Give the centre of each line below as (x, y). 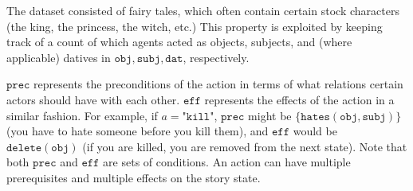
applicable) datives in (59, 57)
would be (315, 131)
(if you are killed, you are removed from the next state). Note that (245, 146)
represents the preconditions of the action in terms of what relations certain (218, 84)
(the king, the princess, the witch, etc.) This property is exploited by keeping (195, 26)
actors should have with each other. (93, 99)
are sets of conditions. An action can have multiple (227, 162)
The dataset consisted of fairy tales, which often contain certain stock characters (203, 10)
